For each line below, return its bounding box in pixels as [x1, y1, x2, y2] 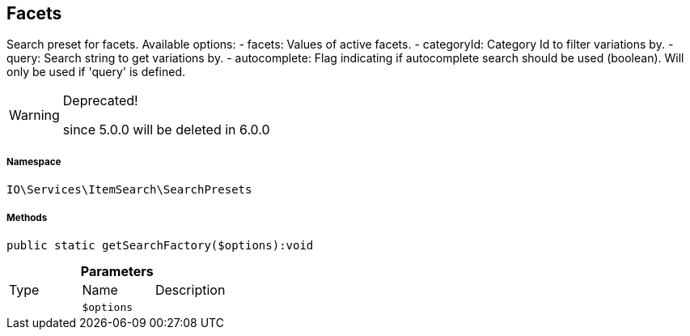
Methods [6, 211, 48, 223]
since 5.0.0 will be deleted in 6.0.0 [62, 121, 270, 138]
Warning [9, 107, 60, 124]
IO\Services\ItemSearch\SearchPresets [6, 183, 252, 197]
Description [155, 281, 226, 298]
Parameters [80, 262, 154, 279]
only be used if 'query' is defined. [6, 65, 186, 79]
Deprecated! [62, 92, 138, 109]
